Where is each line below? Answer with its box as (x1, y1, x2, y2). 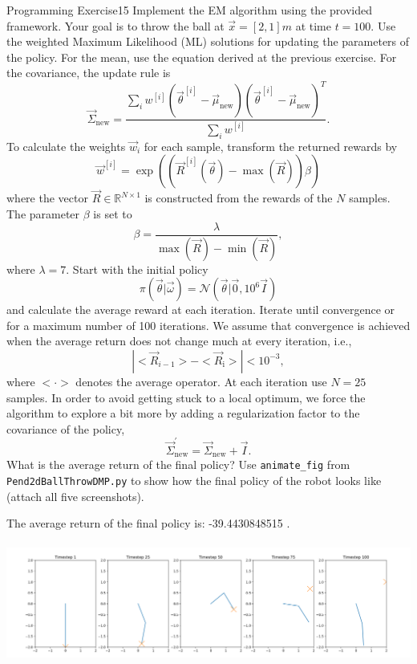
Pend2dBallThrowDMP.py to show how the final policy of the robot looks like (6, 472, 382, 489)
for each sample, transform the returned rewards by (144, 137, 398, 154)
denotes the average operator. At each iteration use (75, 373, 327, 389)
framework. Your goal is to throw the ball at (6, 17, 225, 34)
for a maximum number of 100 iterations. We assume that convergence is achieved (6, 316, 411, 333)
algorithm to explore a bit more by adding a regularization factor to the (6, 405, 360, 422)
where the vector (6, 189, 88, 206)
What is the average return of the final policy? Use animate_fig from (6, 456, 350, 473)
